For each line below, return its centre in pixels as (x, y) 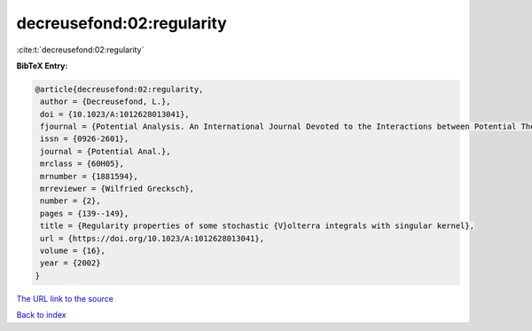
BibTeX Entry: (42, 66)
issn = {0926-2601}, (85, 139)
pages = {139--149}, (85, 213)
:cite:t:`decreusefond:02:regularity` (80, 50)
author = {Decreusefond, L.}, (106, 102)
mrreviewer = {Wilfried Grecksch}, (117, 189)
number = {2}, (70, 201)
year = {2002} (70, 263)
